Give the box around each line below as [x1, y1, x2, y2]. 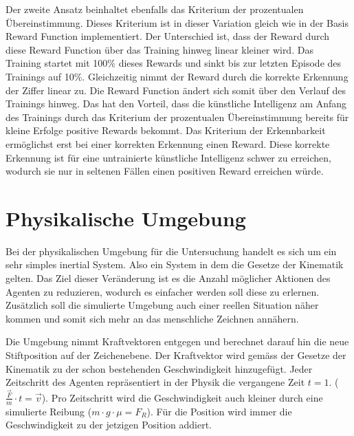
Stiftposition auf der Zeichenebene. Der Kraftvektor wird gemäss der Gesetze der [5, 348, 346, 362]
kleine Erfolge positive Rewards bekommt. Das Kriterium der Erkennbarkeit [5, 123, 326, 138]
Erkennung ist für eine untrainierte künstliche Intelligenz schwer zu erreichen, [5, 150, 331, 164]
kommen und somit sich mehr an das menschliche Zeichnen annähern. [5, 311, 299, 325]
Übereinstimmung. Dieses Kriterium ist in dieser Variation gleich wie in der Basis [5, 15, 349, 30]
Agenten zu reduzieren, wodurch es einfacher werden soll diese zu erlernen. [5, 284, 320, 298]
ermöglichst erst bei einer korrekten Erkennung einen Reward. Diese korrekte [5, 136, 330, 151]
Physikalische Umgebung [5, 204, 246, 232]
